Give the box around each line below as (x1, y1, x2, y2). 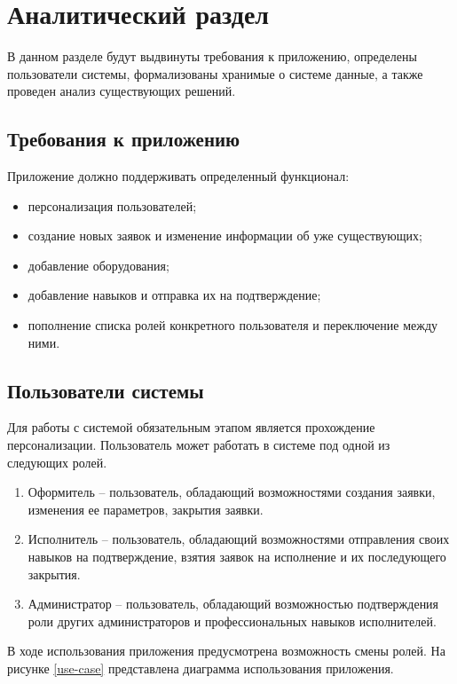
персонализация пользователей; (28, 196, 197, 215)
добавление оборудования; (28, 256, 169, 274)
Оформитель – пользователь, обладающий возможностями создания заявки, (28, 483, 436, 501)
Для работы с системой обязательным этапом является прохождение (7, 418, 375, 436)
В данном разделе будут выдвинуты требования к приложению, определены (7, 47, 417, 66)
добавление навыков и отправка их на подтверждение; (28, 286, 321, 304)
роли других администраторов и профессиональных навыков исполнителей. (28, 611, 437, 630)
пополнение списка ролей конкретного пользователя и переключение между (28, 316, 438, 334)
